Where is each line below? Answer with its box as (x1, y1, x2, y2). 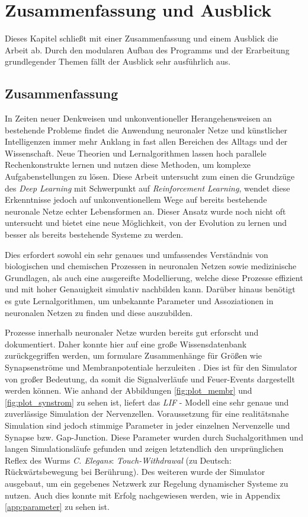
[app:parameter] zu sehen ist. (5, 500, 110, 513)
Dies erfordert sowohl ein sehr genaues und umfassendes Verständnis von (5, 248, 268, 260)
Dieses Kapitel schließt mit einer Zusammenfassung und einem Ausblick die (5, 32, 278, 44)
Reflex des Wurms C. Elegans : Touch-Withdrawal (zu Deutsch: (5, 454, 232, 466)
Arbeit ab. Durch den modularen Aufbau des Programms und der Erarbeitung (5, 43, 290, 56)
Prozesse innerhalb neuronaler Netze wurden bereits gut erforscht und (5, 326, 259, 339)
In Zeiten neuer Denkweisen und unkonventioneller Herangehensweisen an (5, 112, 272, 125)
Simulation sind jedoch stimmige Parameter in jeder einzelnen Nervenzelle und (5, 419, 290, 431)
